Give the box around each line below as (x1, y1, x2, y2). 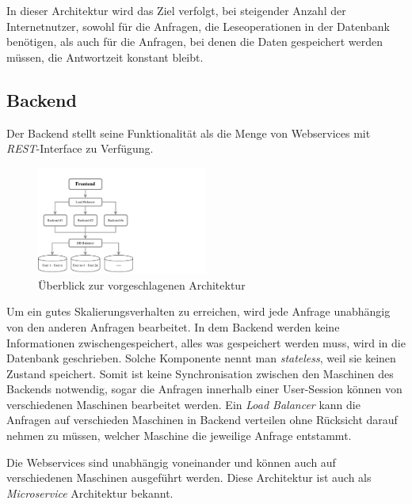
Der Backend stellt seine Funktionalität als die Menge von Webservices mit (6, 124, 371, 141)
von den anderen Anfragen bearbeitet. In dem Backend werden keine (6, 318, 340, 335)
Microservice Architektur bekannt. (6, 484, 174, 501)
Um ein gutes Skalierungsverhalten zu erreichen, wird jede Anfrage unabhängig (6, 303, 391, 320)
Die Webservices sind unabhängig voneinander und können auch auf (6, 453, 336, 470)
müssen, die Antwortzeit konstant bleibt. (6, 48, 204, 65)
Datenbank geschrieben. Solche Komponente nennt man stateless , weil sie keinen (6, 350, 396, 366)
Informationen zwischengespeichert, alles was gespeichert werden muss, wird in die (6, 334, 406, 351)
